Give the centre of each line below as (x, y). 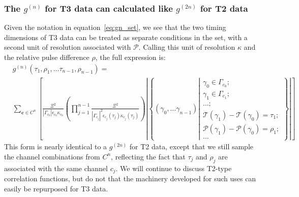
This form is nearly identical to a (56, 146)
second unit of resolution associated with (68, 47)
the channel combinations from (52, 156)
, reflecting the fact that (148, 156)
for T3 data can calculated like (109, 8)
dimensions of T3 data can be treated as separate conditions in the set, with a (126, 37)
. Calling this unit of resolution (187, 47)
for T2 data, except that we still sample (191, 146)
